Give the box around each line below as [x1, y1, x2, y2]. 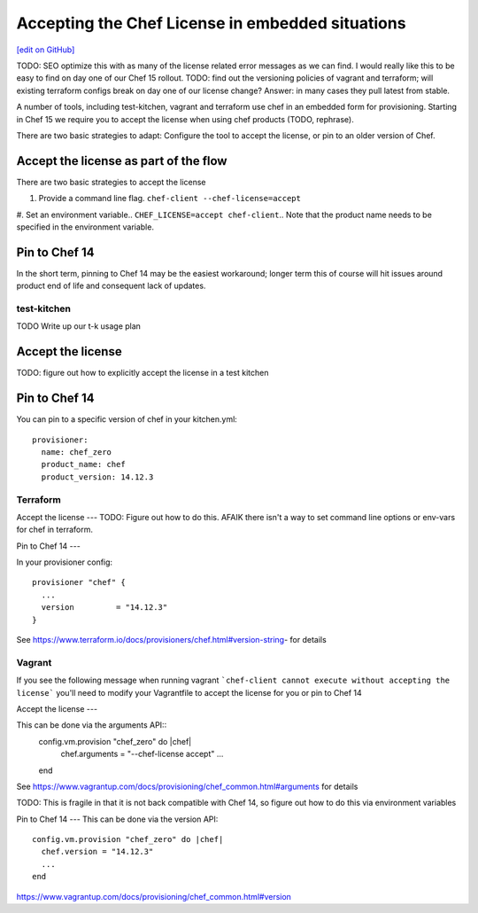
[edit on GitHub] [16, 44, 75, 55]
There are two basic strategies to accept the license [16, 176, 207, 187]
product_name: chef [41, 459, 126, 470]
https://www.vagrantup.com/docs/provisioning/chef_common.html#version [16, 891, 292, 901]
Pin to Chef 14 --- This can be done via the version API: [16, 814, 219, 824]
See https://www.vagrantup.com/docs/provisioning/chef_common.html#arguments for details [16, 781, 358, 792]
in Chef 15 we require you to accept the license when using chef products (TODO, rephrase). [16, 113, 354, 124]
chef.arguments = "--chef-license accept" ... [60, 749, 224, 760]
